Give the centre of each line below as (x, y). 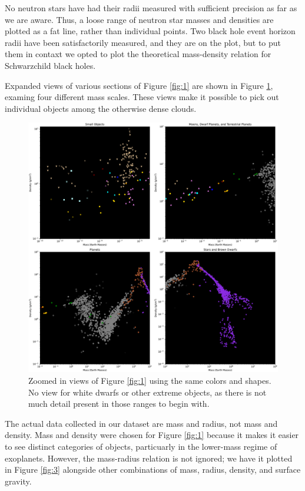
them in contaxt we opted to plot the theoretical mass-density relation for (138, 54)
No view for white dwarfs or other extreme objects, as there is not (147, 392)
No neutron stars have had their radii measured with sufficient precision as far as (151, 8)
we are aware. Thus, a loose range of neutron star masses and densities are (139, 19)
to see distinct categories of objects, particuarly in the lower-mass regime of (141, 446)
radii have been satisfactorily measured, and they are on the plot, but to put (143, 42)
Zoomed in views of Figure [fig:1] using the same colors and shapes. (150, 380)
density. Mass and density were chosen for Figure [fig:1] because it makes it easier (152, 435)
